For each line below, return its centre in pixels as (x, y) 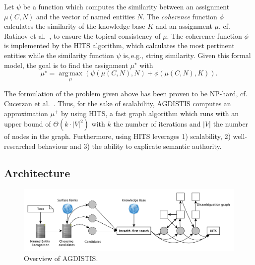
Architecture (37, 172)
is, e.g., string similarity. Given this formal (187, 55)
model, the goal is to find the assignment (66, 65)
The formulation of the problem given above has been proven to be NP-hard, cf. (126, 94)
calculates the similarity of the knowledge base (75, 26)
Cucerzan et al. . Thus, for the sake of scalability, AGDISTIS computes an (118, 103)
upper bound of (28, 124)
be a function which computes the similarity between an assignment (126, 6)
